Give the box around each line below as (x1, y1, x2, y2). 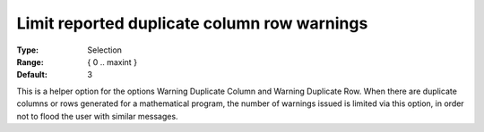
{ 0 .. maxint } (87, 56, 138, 67)
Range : (16, 56, 44, 67)
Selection (87, 45, 123, 55)
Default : (16, 70, 48, 80)
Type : (16, 45, 39, 55)
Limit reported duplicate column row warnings (16, 13, 368, 33)
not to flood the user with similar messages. (16, 111, 178, 121)
